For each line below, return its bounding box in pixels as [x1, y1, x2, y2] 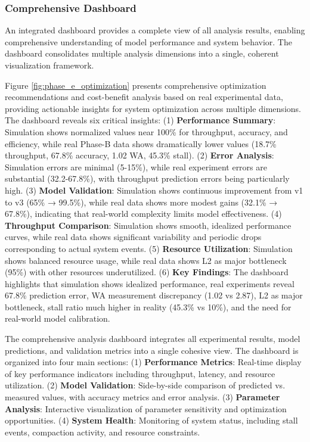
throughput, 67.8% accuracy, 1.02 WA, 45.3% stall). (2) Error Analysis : [5, 149, 274, 161]
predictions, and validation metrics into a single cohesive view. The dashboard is [5, 344, 299, 356]
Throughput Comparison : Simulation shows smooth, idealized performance [5, 219, 292, 231]
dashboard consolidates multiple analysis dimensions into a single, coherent [5, 47, 279, 60]
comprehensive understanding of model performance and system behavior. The [5, 35, 292, 48]
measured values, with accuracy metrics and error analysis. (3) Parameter [5, 391, 280, 403]
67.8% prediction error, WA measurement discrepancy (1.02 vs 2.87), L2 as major [5, 289, 303, 301]
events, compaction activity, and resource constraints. [5, 425, 200, 438]
